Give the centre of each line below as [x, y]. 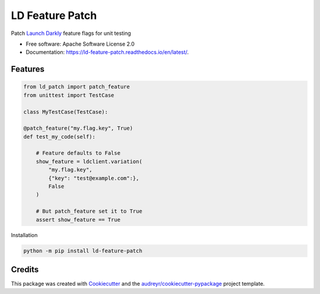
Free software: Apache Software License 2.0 [80, 44]
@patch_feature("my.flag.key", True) [78, 128]
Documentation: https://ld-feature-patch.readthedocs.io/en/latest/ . [107, 52]
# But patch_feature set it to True [89, 211]
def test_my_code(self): [60, 137]
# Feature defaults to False [78, 153]
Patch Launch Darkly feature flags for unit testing [71, 33]
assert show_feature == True [78, 220]
